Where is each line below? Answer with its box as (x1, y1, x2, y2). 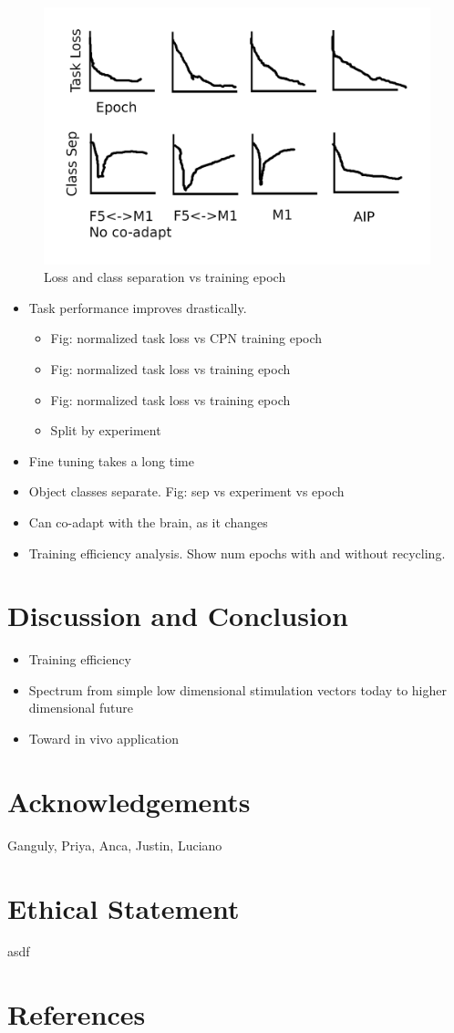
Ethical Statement (7, 889, 240, 926)
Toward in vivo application (28, 729, 179, 747)
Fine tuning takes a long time (28, 451, 194, 470)
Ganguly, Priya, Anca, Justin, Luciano (7, 835, 222, 854)
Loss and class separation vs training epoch (44, 267, 286, 287)
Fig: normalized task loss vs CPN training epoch (50, 329, 323, 348)
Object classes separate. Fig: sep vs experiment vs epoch (28, 482, 345, 501)
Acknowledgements (7, 782, 251, 819)
